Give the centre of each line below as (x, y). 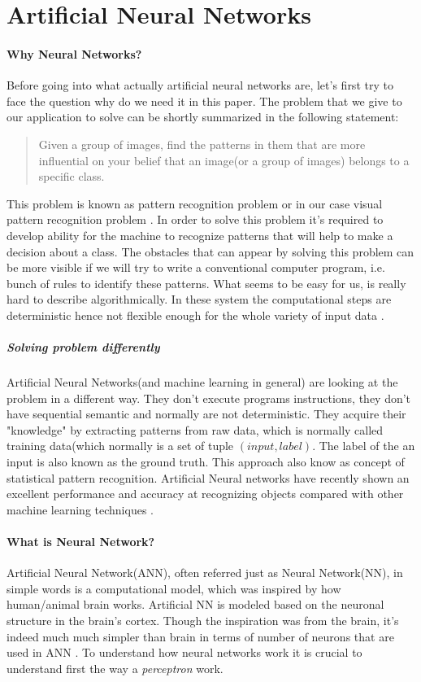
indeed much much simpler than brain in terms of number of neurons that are (200, 636)
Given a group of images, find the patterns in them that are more (202, 144)
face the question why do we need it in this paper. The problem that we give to (204, 101)
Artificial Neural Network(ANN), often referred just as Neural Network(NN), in (205, 573)
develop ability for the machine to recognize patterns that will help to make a (200, 235)
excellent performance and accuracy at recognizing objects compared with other (205, 494)
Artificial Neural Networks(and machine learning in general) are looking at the (202, 382)
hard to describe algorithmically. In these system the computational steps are (199, 299)
